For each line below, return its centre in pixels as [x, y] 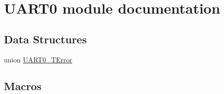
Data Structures [45, 39]
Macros [23, 85]
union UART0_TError [38, 59]
